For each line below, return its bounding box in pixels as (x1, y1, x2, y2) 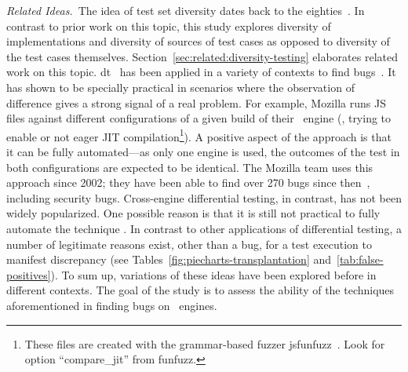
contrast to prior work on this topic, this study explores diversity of (6, 17, 331, 34)
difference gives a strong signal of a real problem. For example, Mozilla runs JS (6, 94, 386, 111)
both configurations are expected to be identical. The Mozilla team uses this (6, 159, 373, 175)
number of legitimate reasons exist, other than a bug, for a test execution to (6, 235, 372, 252)
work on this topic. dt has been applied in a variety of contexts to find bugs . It (6, 64, 396, 80)
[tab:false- (337, 251, 384, 268)
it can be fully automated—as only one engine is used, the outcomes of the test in (6, 144, 400, 159)
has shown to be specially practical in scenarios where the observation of (6, 78, 355, 95)
